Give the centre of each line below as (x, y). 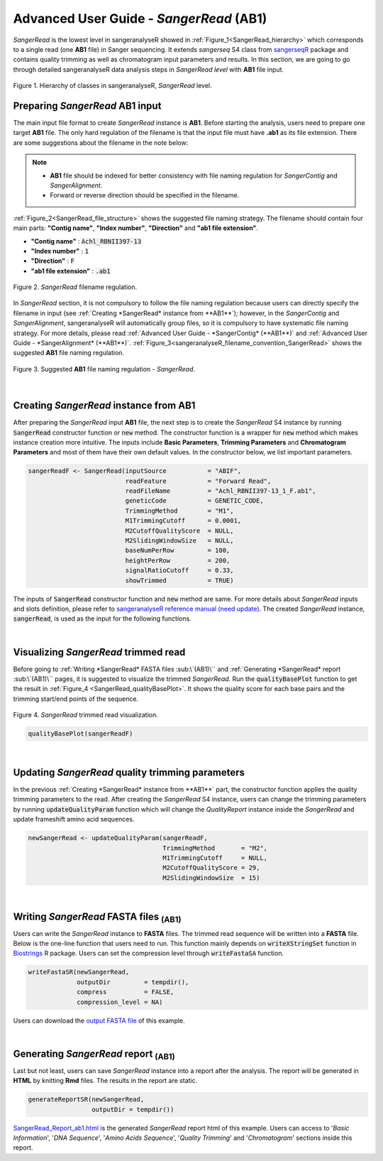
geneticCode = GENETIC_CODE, (194, 501)
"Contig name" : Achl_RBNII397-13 (86, 241)
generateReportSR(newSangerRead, (86, 1100)
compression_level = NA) (120, 1002)
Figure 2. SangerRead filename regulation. (75, 287)
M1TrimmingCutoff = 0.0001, (183, 521)
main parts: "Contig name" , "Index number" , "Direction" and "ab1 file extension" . (136, 228)
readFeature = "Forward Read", (198, 481)
